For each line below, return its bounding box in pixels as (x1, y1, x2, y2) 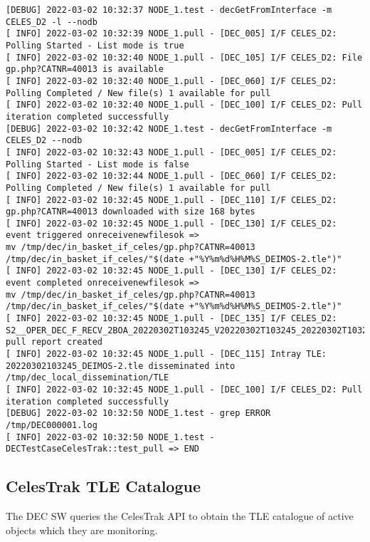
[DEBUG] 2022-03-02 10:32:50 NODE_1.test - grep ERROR (6, 408, 271, 419)
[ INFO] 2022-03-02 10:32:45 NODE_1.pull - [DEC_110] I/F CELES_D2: (6, 194, 337, 205)
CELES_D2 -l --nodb (6, 16, 97, 27)
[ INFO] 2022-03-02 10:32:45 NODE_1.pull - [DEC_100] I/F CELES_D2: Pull (6, 385, 363, 395)
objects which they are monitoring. (6, 522, 158, 537)
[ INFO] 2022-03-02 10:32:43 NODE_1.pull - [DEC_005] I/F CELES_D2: (6, 147, 337, 157)
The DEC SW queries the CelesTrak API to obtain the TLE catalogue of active (6, 509, 354, 523)
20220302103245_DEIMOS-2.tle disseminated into (6, 360, 236, 371)
